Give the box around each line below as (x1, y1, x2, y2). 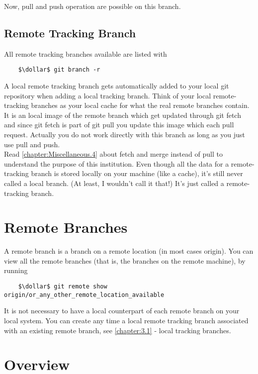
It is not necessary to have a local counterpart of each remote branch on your (4, 305, 240, 316)
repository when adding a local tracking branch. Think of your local (4, 90, 211, 100)
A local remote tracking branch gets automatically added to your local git (4, 81, 229, 91)
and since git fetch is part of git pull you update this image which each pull (4, 119, 234, 130)
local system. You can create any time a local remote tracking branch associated (4, 315, 249, 325)
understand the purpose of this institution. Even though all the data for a (4, 158, 229, 169)
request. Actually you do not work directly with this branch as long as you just (4, 129, 245, 140)
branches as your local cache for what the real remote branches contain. (31, 100, 250, 110)
